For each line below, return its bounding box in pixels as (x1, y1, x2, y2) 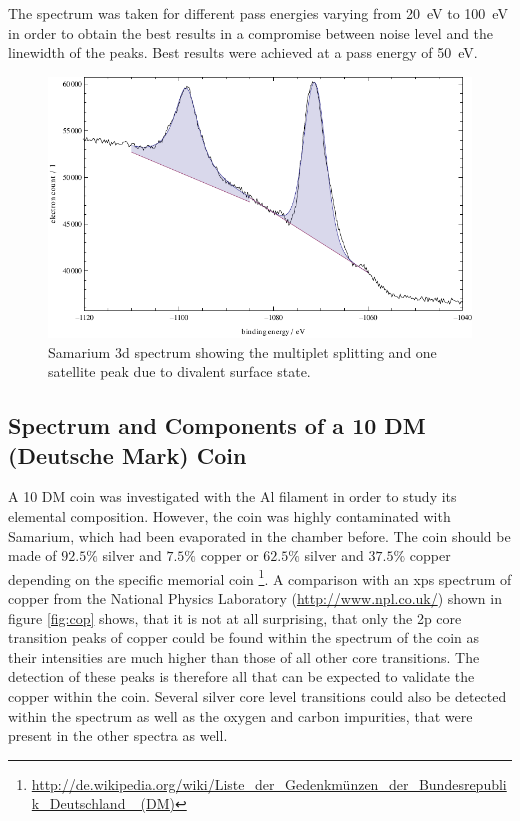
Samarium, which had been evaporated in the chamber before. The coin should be (8, 525, 511, 546)
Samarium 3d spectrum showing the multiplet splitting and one (48, 341, 437, 362)
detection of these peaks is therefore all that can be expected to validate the (8, 666, 475, 687)
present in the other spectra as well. (8, 725, 228, 746)
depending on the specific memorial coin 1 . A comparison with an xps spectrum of (8, 565, 512, 589)
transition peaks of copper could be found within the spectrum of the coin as (8, 627, 480, 648)
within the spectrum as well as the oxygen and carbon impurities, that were (8, 705, 473, 726)
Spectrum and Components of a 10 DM (8, 410, 426, 441)
